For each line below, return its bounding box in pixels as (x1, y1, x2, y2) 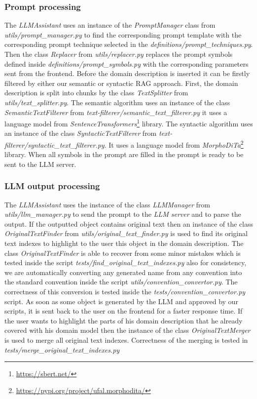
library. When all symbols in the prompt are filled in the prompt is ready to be (4, 149, 244, 160)
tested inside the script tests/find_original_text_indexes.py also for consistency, (4, 257, 247, 268)
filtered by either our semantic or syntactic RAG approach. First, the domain (4, 78, 238, 88)
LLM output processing (4, 180, 100, 192)
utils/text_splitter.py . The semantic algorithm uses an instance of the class (4, 97, 230, 107)
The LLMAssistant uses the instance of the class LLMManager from (4, 199, 210, 209)
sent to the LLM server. (4, 159, 76, 169)
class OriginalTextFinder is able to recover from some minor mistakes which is (4, 247, 241, 258)
